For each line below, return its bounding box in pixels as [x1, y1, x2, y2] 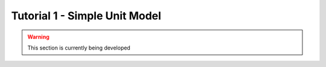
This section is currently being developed [27, 44, 131, 51]
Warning [27, 33, 50, 40]
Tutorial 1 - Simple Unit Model [11, 9, 161, 22]
